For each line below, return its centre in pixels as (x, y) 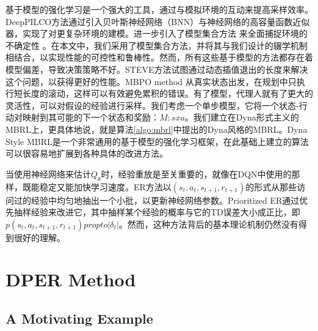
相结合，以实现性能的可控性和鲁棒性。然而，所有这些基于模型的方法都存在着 (159, 57)
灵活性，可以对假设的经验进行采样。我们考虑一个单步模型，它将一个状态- (152, 105)
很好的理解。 (39, 237)
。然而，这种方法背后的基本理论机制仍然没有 (208, 224)
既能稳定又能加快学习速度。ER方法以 (97, 186)
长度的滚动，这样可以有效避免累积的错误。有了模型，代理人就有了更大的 (168, 93)
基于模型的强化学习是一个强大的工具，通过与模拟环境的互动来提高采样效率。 (159, 9)
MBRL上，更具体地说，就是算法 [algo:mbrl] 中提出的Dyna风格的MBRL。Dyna (157, 129)
